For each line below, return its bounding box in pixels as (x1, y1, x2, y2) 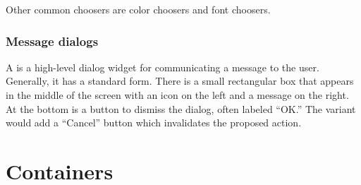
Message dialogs (6, 32, 99, 49)
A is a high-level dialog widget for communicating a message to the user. (6, 59, 319, 74)
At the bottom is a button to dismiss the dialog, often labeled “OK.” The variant (6, 101, 356, 116)
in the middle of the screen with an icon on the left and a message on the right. (6, 88, 349, 102)
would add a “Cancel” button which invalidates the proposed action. (6, 115, 302, 130)
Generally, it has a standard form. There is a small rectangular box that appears (6, 73, 354, 88)
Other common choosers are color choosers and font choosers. (6, 2, 271, 16)
